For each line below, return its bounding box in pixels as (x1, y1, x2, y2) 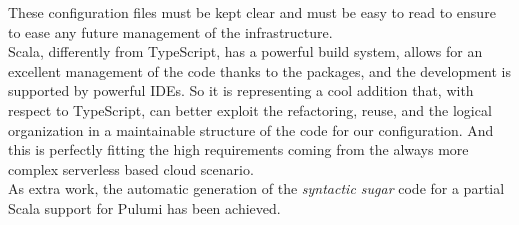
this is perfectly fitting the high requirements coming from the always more (8, 139, 469, 160)
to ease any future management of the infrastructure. (8, 21, 333, 42)
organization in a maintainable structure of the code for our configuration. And (8, 119, 494, 140)
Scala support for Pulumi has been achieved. (8, 197, 281, 218)
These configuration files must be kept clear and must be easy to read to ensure (8, 2, 496, 22)
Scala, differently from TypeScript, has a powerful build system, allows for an (8, 41, 483, 62)
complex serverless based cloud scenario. (8, 158, 254, 179)
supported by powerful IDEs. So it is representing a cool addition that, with (8, 80, 474, 101)
